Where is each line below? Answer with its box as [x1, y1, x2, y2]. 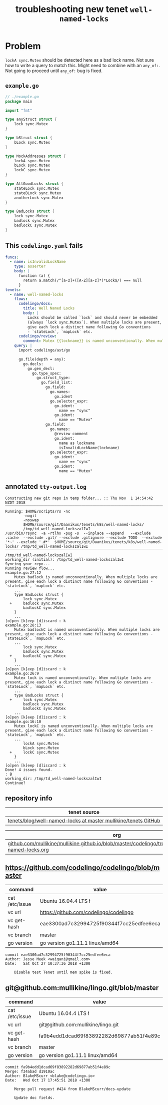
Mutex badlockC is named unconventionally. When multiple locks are [14, 627, 160, 632]
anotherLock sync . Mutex [14, 195, 64, 200]
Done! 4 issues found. [5, 767, 52, 772]
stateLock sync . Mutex [14, 186, 59, 191]
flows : [14, 296, 28, 301]
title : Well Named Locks [23, 306, 75, 311]
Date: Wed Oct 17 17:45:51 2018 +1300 [5, 1078, 91, 1083]
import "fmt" [5, 108, 32, 113]
